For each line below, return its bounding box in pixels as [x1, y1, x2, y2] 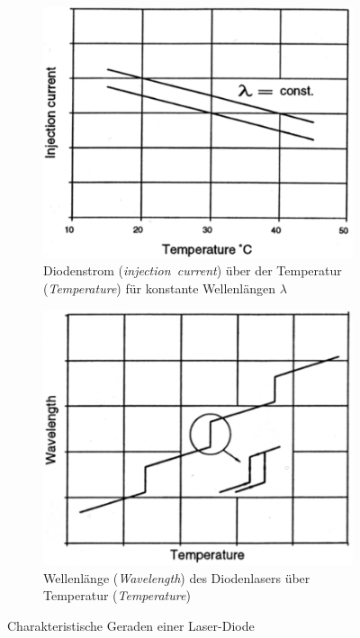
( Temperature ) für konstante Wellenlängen [43, 278, 276, 297]
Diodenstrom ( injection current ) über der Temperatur [43, 261, 342, 280]
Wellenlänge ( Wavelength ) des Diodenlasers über [43, 568, 310, 587]
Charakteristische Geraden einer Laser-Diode [7, 616, 255, 634]
